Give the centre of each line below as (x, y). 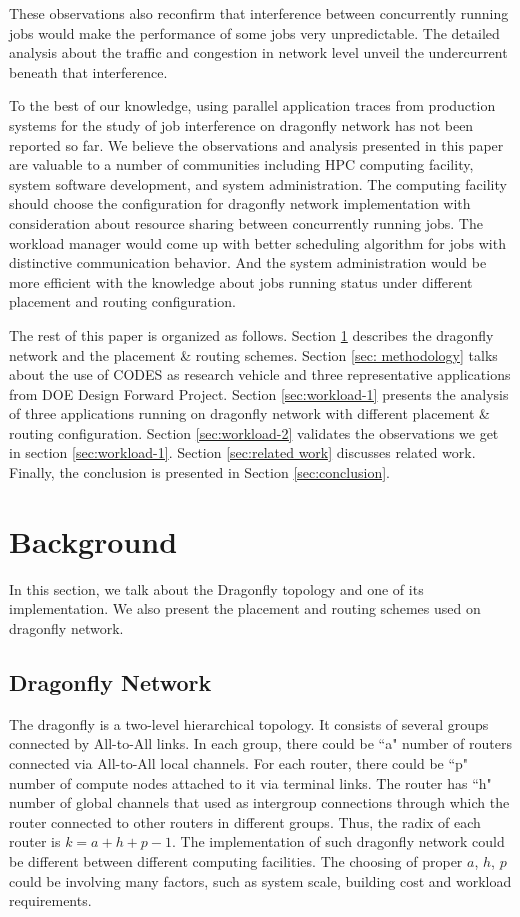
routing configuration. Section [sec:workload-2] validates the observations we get (254, 432)
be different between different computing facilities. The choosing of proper (236, 860)
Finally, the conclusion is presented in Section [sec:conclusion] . (199, 472)
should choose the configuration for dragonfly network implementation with (240, 203)
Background (93, 540)
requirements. (50, 900)
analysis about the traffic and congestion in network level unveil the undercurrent (258, 52)
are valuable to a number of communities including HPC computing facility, (241, 164)
